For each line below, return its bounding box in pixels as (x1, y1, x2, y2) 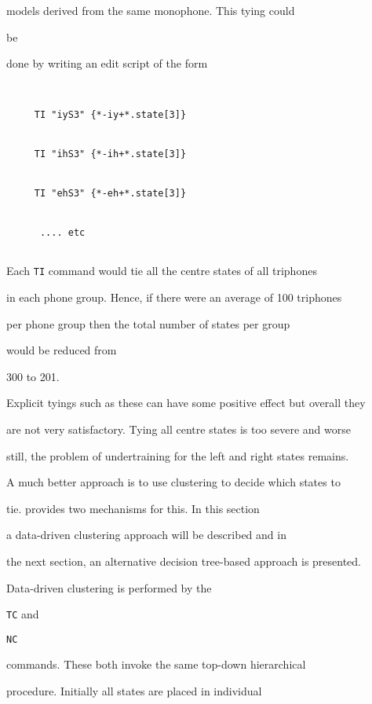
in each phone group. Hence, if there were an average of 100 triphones (6, 288, 342, 305)
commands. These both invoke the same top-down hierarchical (6, 656, 306, 673)
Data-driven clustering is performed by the (6, 579, 212, 596)
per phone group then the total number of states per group (6, 315, 290, 332)
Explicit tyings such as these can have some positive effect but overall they (6, 394, 366, 411)
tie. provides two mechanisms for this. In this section (6, 500, 260, 516)
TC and (6, 606, 39, 622)
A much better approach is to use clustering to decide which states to (6, 474, 341, 490)
